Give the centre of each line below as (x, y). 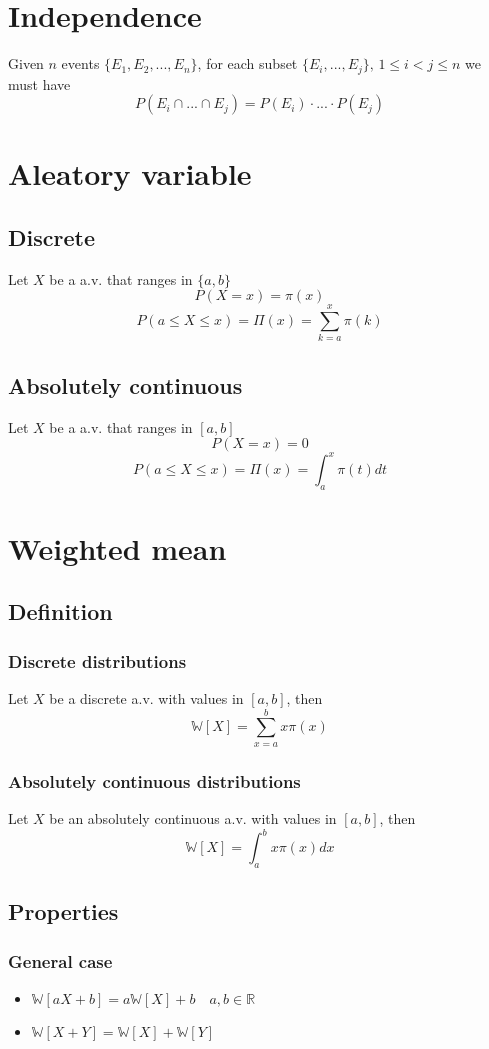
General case (60, 960)
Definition (60, 611)
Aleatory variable (130, 173)
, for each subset (247, 63)
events (80, 63)
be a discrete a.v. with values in (146, 697)
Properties (63, 911)
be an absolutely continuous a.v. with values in (193, 817)
